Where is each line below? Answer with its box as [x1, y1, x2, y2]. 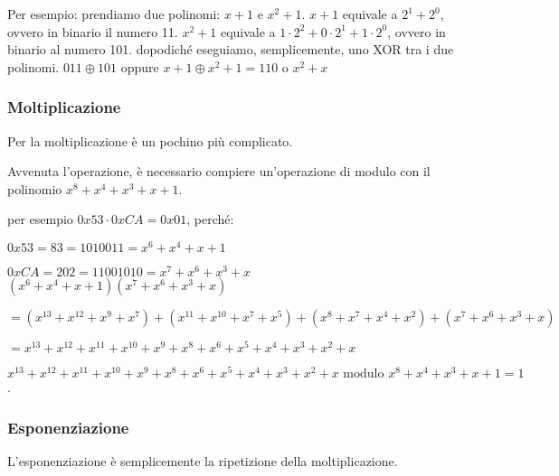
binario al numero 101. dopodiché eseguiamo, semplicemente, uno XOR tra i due [7, 40, 454, 59]
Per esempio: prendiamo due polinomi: [7, 5, 221, 23]
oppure [120, 57, 159, 76]
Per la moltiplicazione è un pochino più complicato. [7, 131, 293, 150]
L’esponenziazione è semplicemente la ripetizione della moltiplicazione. [7, 452, 398, 471]
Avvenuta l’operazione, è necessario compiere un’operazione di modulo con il [7, 162, 431, 181]
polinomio [7, 179, 62, 198]
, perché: [186, 210, 234, 229]
